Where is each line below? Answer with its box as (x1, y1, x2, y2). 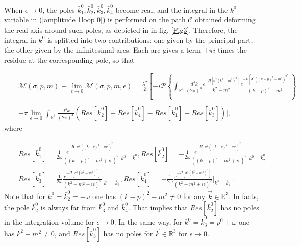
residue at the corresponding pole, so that (4, 54, 135, 65)
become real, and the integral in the (115, 4, 228, 15)
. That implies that (128, 202, 188, 213)
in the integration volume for (4, 216, 94, 227)
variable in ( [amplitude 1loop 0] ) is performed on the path (4, 14, 186, 25)
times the (218, 44, 247, 55)
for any (183, 190, 206, 201)
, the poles (42, 4, 75, 15)
